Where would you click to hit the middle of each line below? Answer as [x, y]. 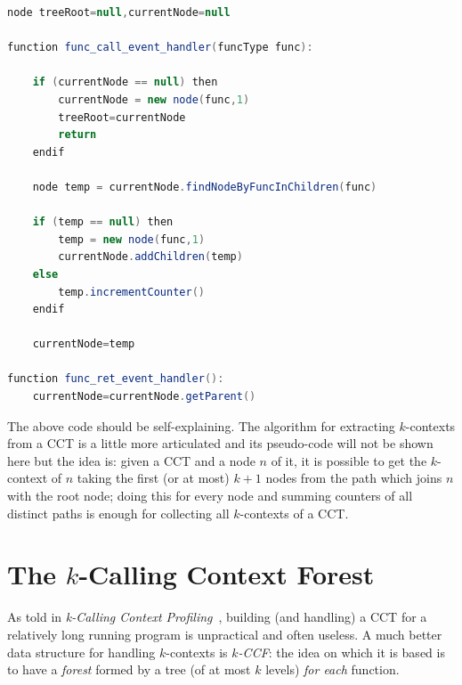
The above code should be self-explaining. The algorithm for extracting [201, 425]
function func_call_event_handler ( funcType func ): [160, 48]
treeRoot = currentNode [122, 117]
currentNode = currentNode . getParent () [144, 397]
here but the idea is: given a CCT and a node [131, 460]
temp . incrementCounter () [131, 292]
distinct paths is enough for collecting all [118, 513]
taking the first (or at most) [153, 478]
